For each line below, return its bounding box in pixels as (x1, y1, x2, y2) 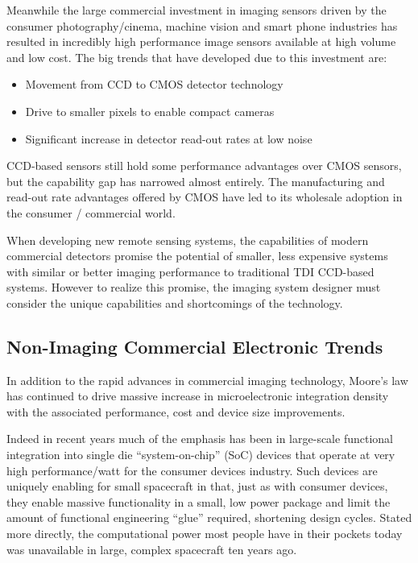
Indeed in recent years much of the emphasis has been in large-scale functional (6, 430, 393, 447)
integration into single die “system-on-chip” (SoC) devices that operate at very (6, 446, 395, 463)
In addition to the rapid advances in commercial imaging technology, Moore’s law (6, 371, 408, 388)
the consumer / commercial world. (6, 204, 176, 221)
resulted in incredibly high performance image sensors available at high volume (6, 33, 396, 50)
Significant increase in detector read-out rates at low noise (25, 130, 312, 147)
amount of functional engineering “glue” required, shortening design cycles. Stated (6, 509, 412, 526)
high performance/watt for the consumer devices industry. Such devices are (6, 462, 378, 478)
